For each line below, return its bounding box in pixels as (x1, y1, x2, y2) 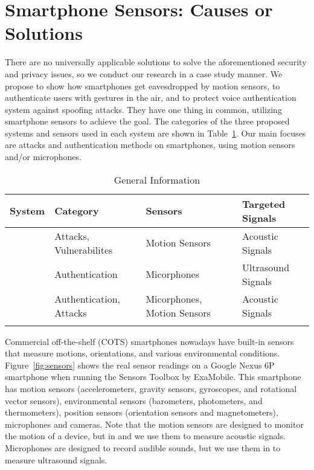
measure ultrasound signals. (5, 453, 107, 466)
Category (54, 204, 99, 218)
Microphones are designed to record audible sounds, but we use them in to (5, 442, 281, 454)
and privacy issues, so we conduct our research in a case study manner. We (5, 67, 283, 80)
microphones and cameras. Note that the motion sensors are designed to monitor (5, 417, 304, 430)
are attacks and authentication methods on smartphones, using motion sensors (5, 138, 295, 151)
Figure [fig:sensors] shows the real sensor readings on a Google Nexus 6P (5, 358, 275, 371)
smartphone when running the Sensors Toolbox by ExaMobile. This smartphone (5, 370, 301, 383)
